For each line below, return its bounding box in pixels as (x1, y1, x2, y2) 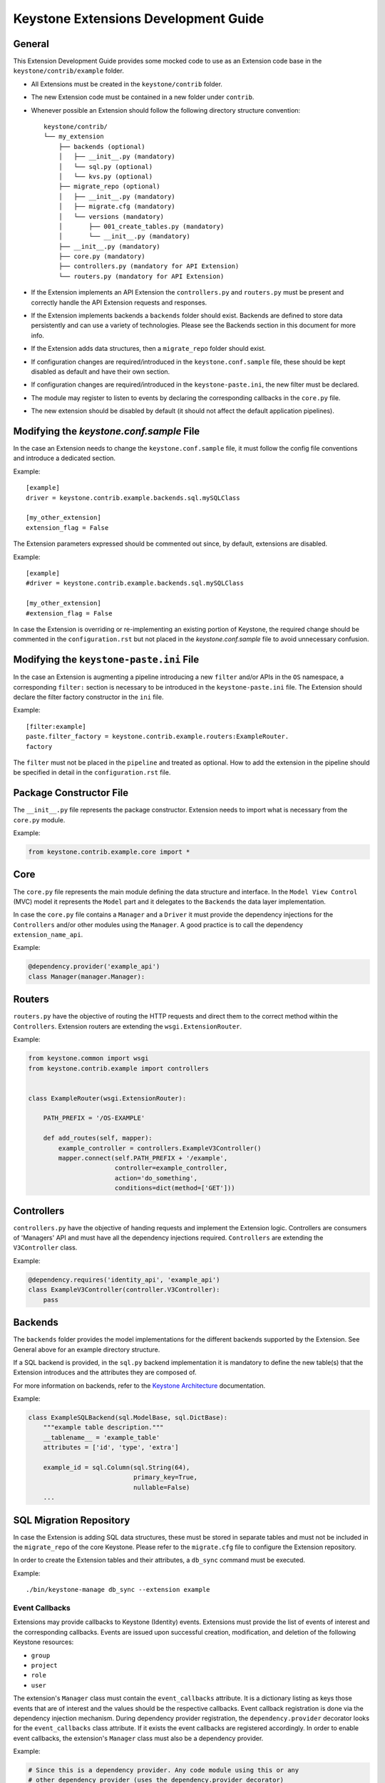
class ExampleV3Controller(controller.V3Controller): (28, 1286, 220, 1294)
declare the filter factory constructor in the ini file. (13, 693, 164, 702)
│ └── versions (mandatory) (58, 213, 164, 220)
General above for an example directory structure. (13, 1345, 160, 1354)
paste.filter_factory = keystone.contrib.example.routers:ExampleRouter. (26, 732, 289, 741)
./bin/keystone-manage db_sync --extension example (26, 1585, 210, 1594)
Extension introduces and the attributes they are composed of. (13, 1368, 197, 1376)
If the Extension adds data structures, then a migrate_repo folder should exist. (31, 344, 267, 353)
